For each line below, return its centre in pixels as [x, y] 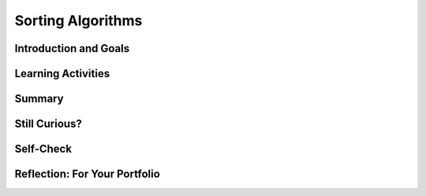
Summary [39, 99]
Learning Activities [62, 74]
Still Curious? [48, 124]
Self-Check [43, 149]
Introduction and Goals [72, 48]
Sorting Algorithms [78, 20]
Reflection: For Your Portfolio [88, 174]
